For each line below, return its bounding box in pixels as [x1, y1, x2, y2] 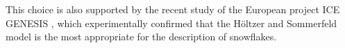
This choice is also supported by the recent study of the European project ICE [6, 2, 340, 16]
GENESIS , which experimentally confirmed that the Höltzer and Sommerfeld [6, 15, 337, 30]
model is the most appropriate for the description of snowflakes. [6, 29, 277, 44]
